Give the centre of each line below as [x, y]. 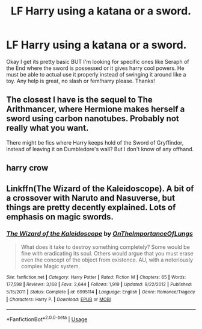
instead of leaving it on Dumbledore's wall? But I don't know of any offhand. [100, 149]
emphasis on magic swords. [60, 217]
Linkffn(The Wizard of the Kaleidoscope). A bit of [100, 188]
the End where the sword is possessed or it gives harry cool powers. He [95, 68]
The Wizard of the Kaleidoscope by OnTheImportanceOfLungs [100, 234]
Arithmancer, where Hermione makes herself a [96, 109]
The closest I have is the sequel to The [80, 100]
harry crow [27, 168]
